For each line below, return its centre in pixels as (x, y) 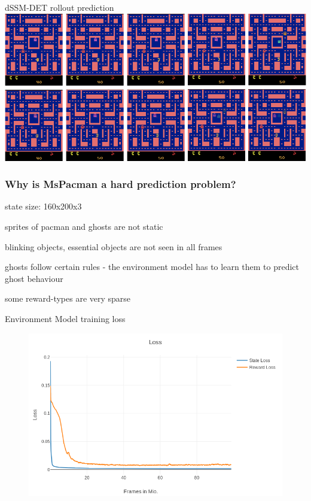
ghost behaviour (34, 278)
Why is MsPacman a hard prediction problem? (121, 184)
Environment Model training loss (65, 318)
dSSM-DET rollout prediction (60, 7)
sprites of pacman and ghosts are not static (84, 226)
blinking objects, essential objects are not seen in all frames (114, 246)
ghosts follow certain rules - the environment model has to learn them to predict (152, 267)
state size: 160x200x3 (43, 206)
